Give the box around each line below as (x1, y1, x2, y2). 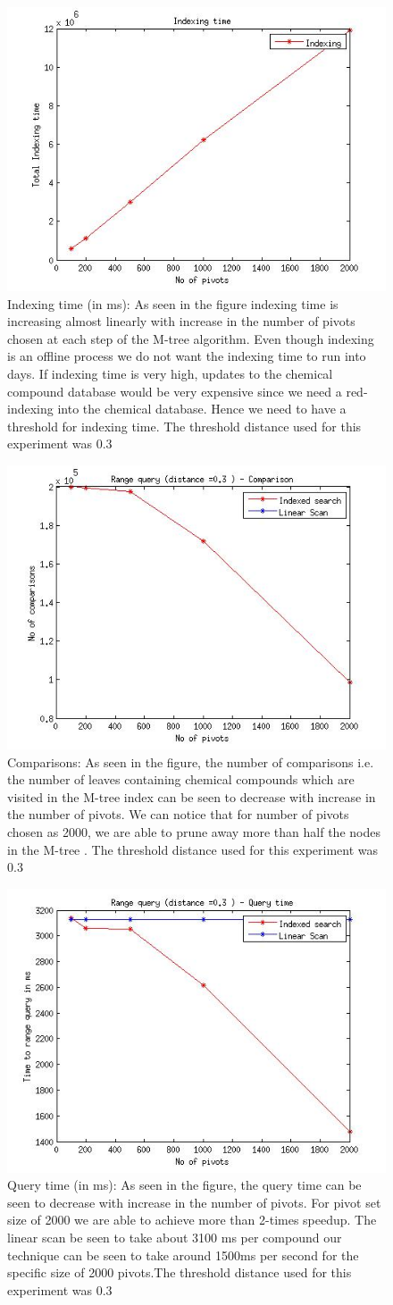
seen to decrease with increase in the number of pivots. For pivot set (7, 1192, 381, 1211)
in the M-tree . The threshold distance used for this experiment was (7, 840, 379, 858)
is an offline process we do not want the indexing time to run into (7, 347, 366, 365)
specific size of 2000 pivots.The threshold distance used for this (7, 1263, 352, 1282)
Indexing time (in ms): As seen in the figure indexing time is (7, 294, 339, 313)
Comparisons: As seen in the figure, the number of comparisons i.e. (7, 752, 374, 771)
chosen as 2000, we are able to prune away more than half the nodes (7, 822, 380, 841)
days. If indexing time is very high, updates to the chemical (7, 364, 333, 382)
